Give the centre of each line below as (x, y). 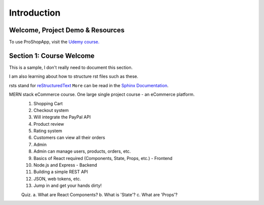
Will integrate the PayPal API (62, 117)
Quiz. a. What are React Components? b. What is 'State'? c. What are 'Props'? (99, 194)
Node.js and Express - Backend (65, 165)
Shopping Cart (48, 103)
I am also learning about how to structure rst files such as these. (74, 76)
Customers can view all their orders (69, 137)
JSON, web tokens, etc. (57, 179)
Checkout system (51, 110)
